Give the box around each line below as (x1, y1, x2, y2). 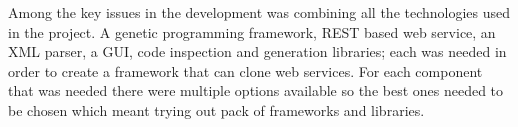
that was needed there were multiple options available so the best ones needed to (8, 80, 504, 101)
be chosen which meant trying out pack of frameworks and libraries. (8, 99, 425, 120)
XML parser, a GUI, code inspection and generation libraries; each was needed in (8, 41, 507, 62)
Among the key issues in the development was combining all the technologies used (8, 2, 511, 22)
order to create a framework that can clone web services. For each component (8, 60, 483, 81)
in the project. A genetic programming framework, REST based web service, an (8, 21, 496, 42)
